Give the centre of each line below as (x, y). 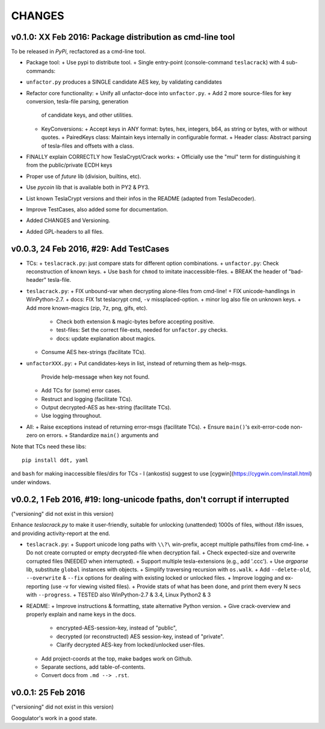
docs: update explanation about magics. (106, 338)
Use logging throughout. (71, 416)
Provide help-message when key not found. (95, 377)
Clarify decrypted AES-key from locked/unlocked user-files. (131, 645)
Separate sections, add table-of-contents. (93, 667)
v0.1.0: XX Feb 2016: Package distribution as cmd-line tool (123, 37)
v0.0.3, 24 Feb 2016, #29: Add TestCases (90, 249)
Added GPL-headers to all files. (65, 231)
